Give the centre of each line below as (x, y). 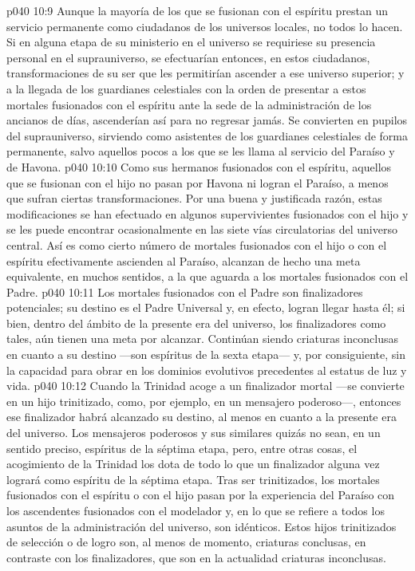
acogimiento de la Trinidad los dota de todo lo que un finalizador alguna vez (193, 464)
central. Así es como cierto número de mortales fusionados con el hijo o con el (197, 244)
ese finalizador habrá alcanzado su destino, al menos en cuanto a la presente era (202, 417)
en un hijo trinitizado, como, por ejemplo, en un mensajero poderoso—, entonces (204, 401)
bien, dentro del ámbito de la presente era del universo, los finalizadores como (196, 323)
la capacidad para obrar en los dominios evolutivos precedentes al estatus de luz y (207, 370)
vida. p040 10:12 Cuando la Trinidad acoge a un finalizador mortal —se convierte (206, 386)
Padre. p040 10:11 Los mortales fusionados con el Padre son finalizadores (185, 291)
